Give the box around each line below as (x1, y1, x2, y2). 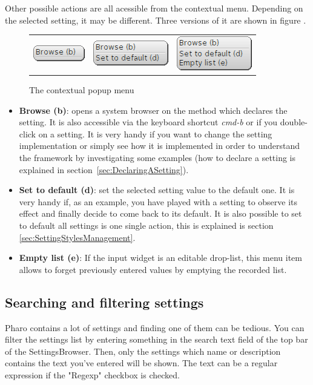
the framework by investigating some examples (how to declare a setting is (19, 151, 296, 163)
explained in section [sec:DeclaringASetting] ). (19, 163, 189, 176)
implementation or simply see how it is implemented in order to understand (19, 139, 300, 152)
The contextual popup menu (29, 84, 134, 96)
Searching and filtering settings (5, 292, 204, 311)
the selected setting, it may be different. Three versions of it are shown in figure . (5, 13, 306, 26)
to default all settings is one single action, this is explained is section (19, 219, 274, 231)
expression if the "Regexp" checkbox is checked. (5, 368, 180, 381)
